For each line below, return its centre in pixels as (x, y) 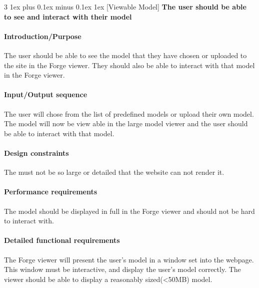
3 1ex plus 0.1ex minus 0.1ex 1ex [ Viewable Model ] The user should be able (125, 7)
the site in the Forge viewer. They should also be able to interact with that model (129, 65)
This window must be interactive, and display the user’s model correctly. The (122, 269)
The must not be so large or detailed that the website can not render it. (114, 172)
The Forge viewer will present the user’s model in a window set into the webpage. (129, 259)
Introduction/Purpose (43, 36)
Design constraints (36, 153)
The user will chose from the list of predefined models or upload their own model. (129, 113)
